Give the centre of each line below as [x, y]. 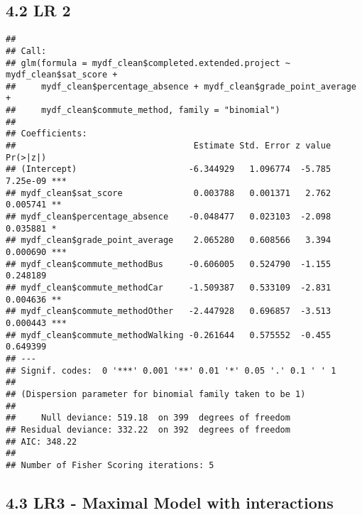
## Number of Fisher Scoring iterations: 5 [110, 465]
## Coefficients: [46, 134]
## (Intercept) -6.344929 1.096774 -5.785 [169, 169]
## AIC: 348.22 [42, 441]
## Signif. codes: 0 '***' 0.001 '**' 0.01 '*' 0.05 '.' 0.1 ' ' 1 [171, 370]
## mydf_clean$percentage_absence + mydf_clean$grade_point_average [181, 86]
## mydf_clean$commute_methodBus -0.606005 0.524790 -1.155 [169, 264]
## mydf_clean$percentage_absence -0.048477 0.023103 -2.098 [169, 217]
